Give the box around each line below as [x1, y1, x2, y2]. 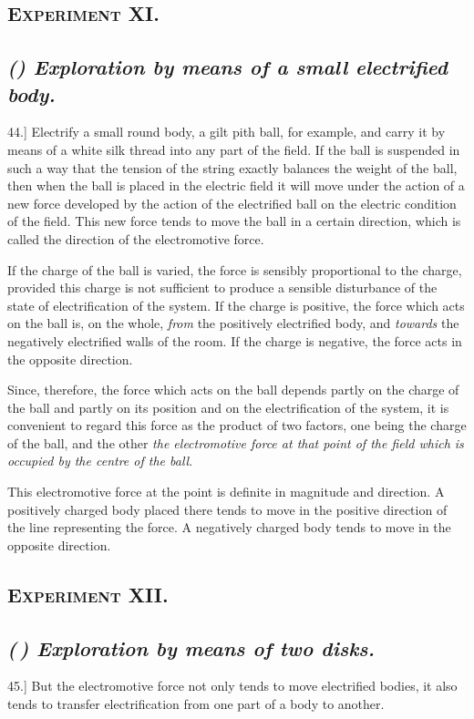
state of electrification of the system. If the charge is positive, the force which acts [7, 295, 465, 314]
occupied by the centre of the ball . [7, 451, 193, 470]
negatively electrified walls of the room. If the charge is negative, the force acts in [7, 331, 462, 350]
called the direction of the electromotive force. [7, 229, 264, 248]
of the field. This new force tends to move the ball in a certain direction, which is [7, 211, 461, 231]
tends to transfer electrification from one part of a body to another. [7, 694, 385, 714]
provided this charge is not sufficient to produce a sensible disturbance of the [7, 278, 438, 297]
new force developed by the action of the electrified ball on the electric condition [7, 193, 457, 212]
